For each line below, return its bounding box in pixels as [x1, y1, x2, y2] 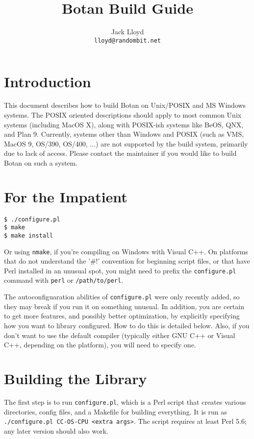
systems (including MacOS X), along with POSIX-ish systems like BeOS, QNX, [4, 119, 244, 129]
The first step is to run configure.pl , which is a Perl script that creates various [4, 396, 246, 407]
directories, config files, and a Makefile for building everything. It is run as [4, 406, 227, 416]
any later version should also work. [4, 425, 108, 436]
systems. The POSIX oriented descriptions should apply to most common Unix [4, 109, 242, 120]
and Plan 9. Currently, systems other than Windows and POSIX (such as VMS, [4, 129, 244, 139]
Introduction [4, 72, 91, 92]
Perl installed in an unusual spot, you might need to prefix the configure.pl [4, 265, 236, 275]
